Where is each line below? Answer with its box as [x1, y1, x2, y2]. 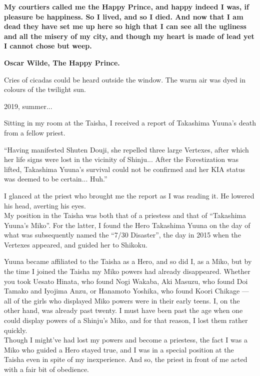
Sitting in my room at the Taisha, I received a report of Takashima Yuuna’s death [4, 117, 256, 128]
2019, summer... [4, 100, 52, 111]
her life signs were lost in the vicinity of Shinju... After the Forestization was [4, 154, 238, 164]
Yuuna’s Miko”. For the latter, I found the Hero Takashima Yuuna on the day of [4, 219, 250, 230]
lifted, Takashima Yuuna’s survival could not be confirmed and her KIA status [4, 163, 245, 174]
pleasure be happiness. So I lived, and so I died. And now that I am [4, 11, 243, 21]
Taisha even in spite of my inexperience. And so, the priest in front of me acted [4, 354, 247, 364]
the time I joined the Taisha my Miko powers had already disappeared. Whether [4, 266, 250, 276]
